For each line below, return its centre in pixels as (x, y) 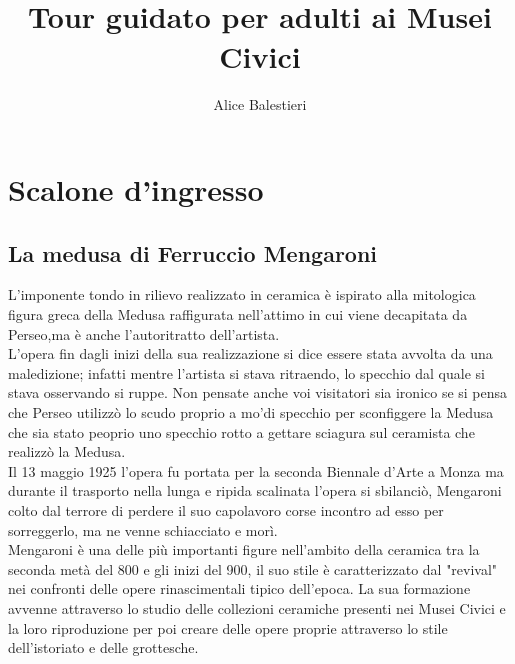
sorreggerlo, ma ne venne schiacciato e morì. (143, 529)
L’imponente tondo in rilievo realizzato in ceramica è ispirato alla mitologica (242, 294)
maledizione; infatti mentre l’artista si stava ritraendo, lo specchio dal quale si (246, 372)
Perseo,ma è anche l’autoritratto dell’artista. (144, 333)
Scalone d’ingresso (136, 189)
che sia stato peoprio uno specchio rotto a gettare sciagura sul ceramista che (241, 431)
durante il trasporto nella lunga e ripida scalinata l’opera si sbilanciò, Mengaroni (255, 490)
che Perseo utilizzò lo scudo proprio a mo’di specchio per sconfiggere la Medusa (251, 412)
